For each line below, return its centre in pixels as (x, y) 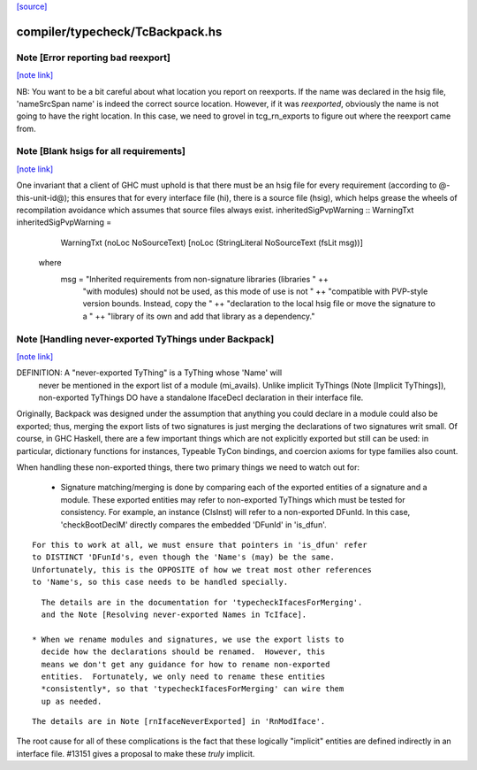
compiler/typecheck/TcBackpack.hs (119, 31)
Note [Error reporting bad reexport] (94, 58)
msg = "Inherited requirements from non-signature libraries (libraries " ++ (194, 279)
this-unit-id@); (43, 197)
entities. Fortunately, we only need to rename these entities (183, 676)
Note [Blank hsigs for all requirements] (101, 151)
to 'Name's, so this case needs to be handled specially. (160, 582)
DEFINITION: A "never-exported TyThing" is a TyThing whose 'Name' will (149, 373)
